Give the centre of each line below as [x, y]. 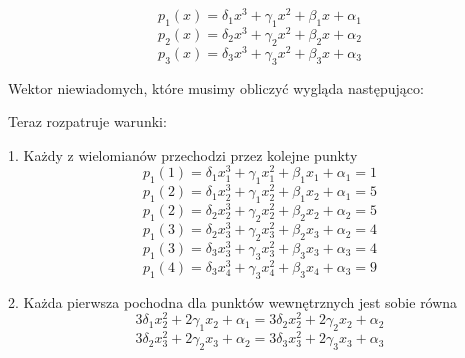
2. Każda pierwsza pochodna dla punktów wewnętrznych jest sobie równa [233, 301]
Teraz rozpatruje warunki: [87, 121]
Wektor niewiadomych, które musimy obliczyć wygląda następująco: [216, 87]
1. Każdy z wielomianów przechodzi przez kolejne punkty [183, 154]
